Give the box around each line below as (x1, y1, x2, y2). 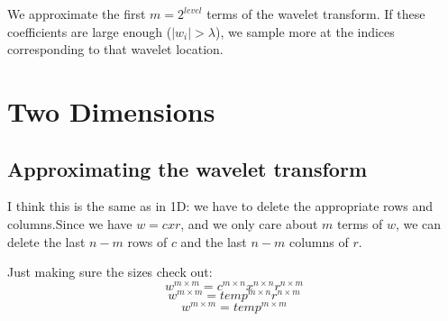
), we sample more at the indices (215, 22, 395, 41)
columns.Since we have (7, 214, 133, 233)
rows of (127, 232, 168, 251)
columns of (288, 232, 349, 251)
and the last (180, 232, 247, 251)
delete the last (7, 232, 86, 251)
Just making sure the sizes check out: (7, 262, 213, 281)
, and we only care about (180, 214, 318, 233)
